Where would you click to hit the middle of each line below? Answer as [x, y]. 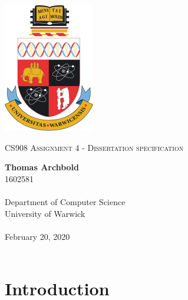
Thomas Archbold [42, 167]
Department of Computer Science [65, 201]
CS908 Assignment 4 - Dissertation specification [94, 147]
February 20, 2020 [37, 236]
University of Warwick [45, 213]
